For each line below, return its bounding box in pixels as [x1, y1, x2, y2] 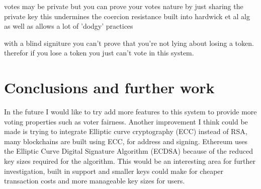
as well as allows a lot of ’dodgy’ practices [4, 21, 133, 31]
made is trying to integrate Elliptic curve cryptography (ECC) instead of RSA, [4, 126, 247, 137]
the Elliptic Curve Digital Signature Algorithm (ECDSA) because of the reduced [4, 146, 253, 156]
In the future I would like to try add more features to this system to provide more [4, 106, 257, 117]
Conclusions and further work [4, 77, 215, 98]
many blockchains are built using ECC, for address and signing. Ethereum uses [4, 136, 248, 146]
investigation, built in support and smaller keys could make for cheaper [4, 165, 224, 176]
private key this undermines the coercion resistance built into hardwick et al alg [4, 11, 250, 21]
